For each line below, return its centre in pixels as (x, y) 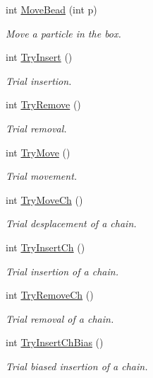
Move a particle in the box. (63, 33)
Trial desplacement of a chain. (71, 223)
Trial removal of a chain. (60, 318)
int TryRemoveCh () (50, 295)
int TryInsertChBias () (55, 342)
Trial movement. (42, 176)
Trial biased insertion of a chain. (77, 366)
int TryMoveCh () (44, 199)
